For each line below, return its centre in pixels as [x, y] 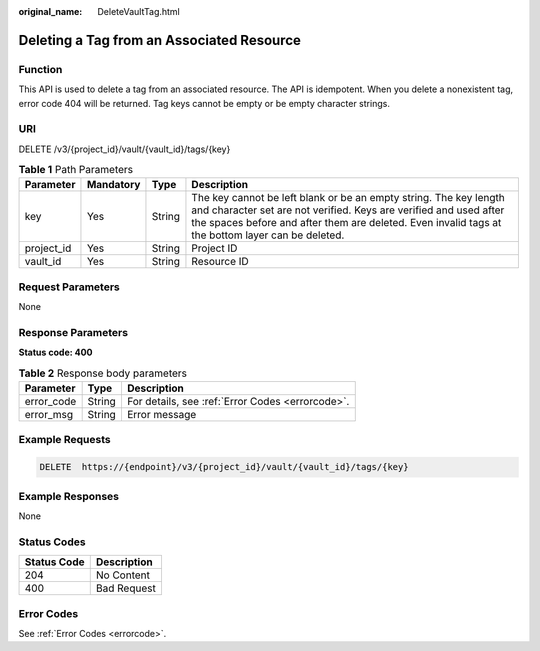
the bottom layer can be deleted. [268, 235]
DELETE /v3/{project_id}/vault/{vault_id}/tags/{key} [124, 149]
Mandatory [113, 185]
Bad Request [126, 588]
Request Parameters [69, 287]
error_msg [49, 415]
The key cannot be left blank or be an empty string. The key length [348, 198]
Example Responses [69, 496]
